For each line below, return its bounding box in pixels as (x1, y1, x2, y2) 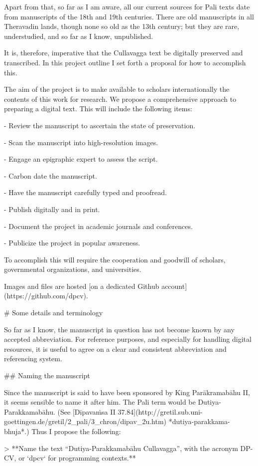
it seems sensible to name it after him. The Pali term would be (4, 397, 196, 407)
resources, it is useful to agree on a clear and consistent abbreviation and (4, 343, 227, 354)
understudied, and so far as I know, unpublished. (4, 30, 153, 41)
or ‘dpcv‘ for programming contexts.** (18, 453, 136, 463)
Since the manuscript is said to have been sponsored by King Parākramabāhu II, (4, 387, 250, 397)
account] (161, 280, 187, 291)
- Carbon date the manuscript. (4, 170, 97, 181)
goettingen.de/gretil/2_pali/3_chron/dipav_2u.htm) (4, 416, 167, 427)
